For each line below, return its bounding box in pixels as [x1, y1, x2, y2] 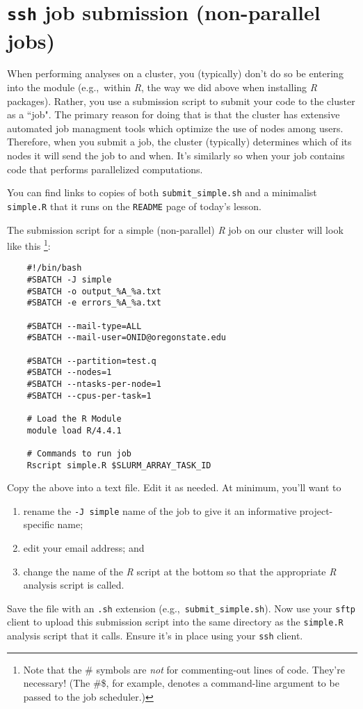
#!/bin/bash [26, 263, 82, 273]
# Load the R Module [26, 413, 122, 424]
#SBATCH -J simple [26, 275, 112, 285]
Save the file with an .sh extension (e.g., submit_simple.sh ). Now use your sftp [7, 600, 355, 615]
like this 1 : [7, 237, 51, 253]
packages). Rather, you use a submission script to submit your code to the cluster [7, 93, 355, 108]
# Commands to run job [26, 448, 131, 459]
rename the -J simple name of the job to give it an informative [23, 503, 297, 518]
